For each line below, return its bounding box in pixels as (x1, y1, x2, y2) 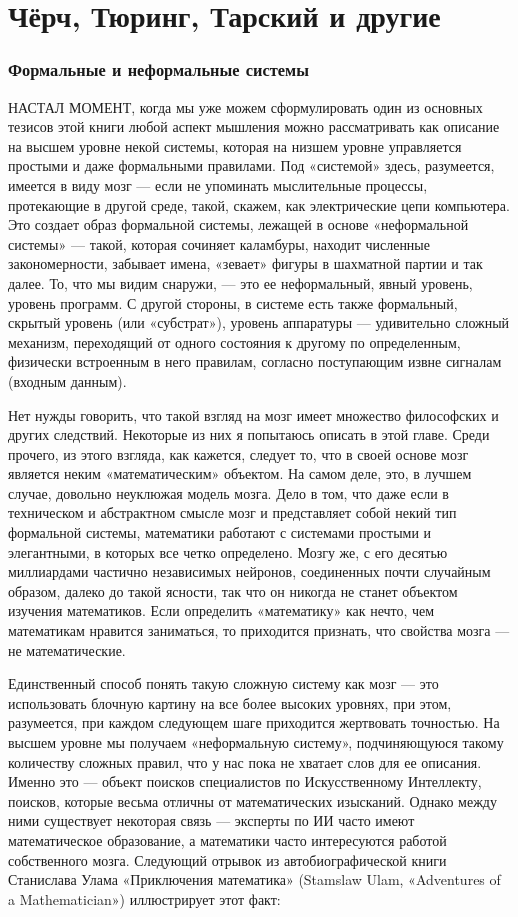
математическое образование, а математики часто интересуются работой (8, 829, 447, 850)
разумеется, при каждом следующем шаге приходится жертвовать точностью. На (8, 712, 500, 733)
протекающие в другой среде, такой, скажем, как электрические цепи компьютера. (8, 194, 510, 215)
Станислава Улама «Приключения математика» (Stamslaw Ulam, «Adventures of (8, 869, 501, 890)
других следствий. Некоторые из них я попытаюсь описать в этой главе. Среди (8, 424, 490, 445)
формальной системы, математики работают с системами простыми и (8, 522, 432, 543)
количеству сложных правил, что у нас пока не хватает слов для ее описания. (8, 751, 482, 772)
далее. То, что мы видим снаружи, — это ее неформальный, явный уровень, (8, 272, 473, 293)
